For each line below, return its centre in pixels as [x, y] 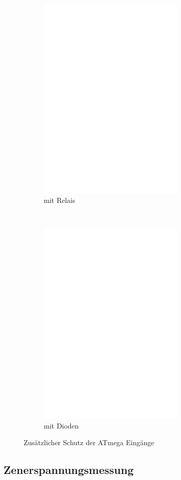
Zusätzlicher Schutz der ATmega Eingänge [89, 442]
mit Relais [60, 200]
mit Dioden [61, 425]
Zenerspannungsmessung [69, 470]
